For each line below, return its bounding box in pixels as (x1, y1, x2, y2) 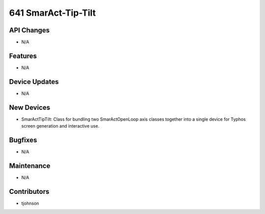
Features (9, 52, 37, 60)
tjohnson (21, 200, 39, 206)
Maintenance (9, 161, 51, 170)
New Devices (9, 103, 51, 111)
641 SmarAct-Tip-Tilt (9, 7, 96, 18)
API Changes (9, 26, 50, 34)
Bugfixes (9, 135, 37, 144)
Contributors (9, 187, 50, 196)
